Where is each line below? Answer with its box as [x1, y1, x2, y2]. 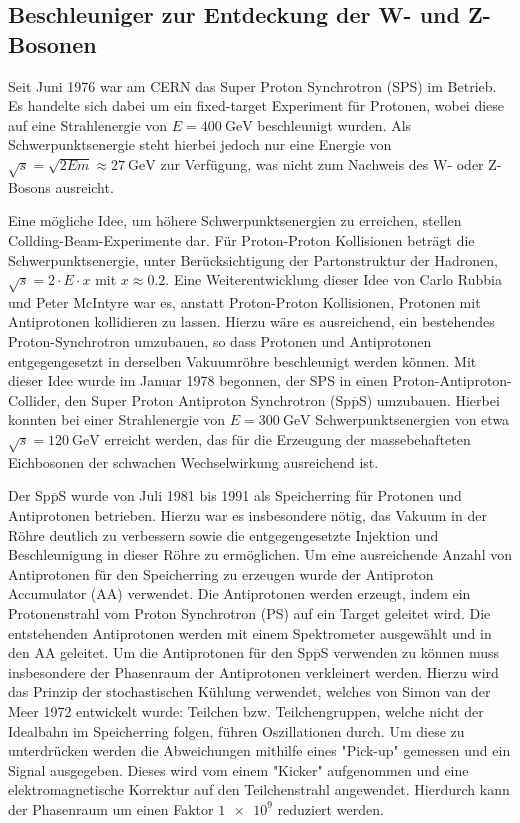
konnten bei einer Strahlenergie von [8, 409, 226, 430]
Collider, [8, 389, 61, 410]
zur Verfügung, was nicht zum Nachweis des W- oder [160, 153, 484, 174]
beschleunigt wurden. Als [257, 114, 412, 135]
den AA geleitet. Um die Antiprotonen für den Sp [8, 642, 313, 663]
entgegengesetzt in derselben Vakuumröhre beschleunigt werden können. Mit [8, 350, 477, 371]
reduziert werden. [277, 798, 384, 819]
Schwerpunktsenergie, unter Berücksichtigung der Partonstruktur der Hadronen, [8, 249, 498, 270]
